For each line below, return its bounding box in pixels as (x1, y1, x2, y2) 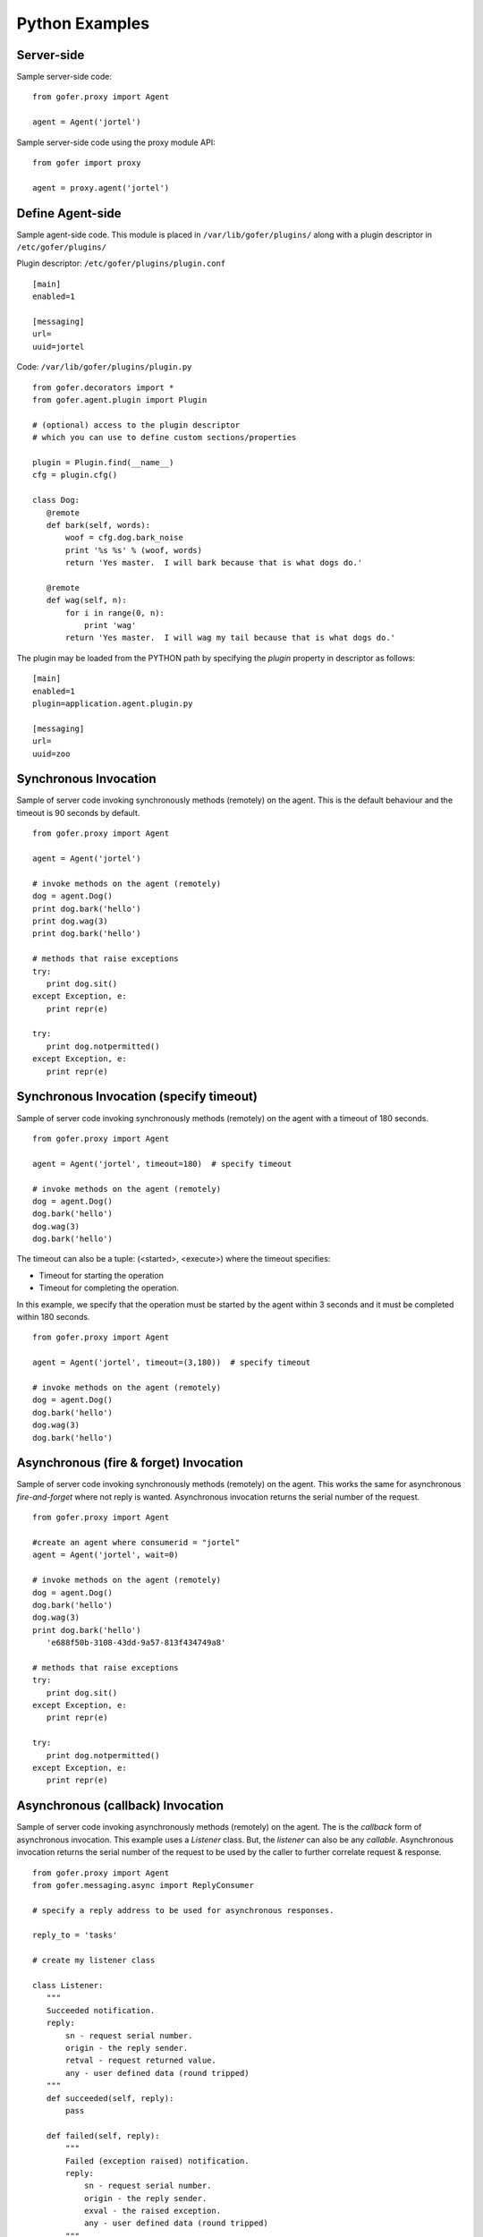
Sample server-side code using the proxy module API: (16, 137, 216, 148)
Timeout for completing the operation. (38, 1282, 179, 1293)
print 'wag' (83, 620, 137, 631)
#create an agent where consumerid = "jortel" (32, 1537, 241, 1548)
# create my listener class (32, 1955, 156, 1966)
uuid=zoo (32, 748, 71, 759)
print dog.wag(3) (32, 915, 108, 926)
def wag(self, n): (46, 595, 127, 606)
